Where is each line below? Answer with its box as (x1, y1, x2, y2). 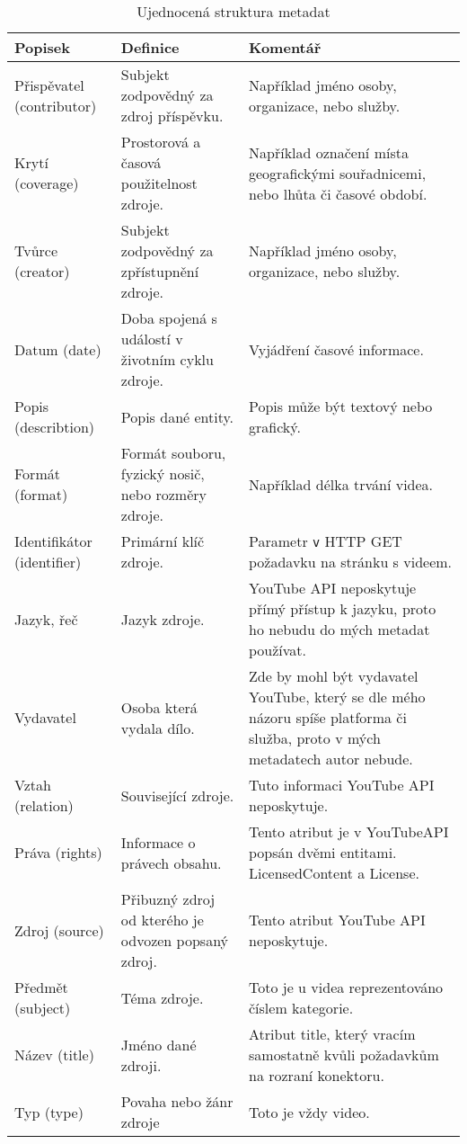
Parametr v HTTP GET (249, 531, 402, 551)
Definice (120, 37, 180, 58)
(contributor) (14, 94, 97, 116)
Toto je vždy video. (249, 1101, 370, 1122)
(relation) (14, 795, 74, 816)
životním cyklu (120, 349, 214, 370)
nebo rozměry (120, 484, 207, 505)
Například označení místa (249, 141, 409, 163)
